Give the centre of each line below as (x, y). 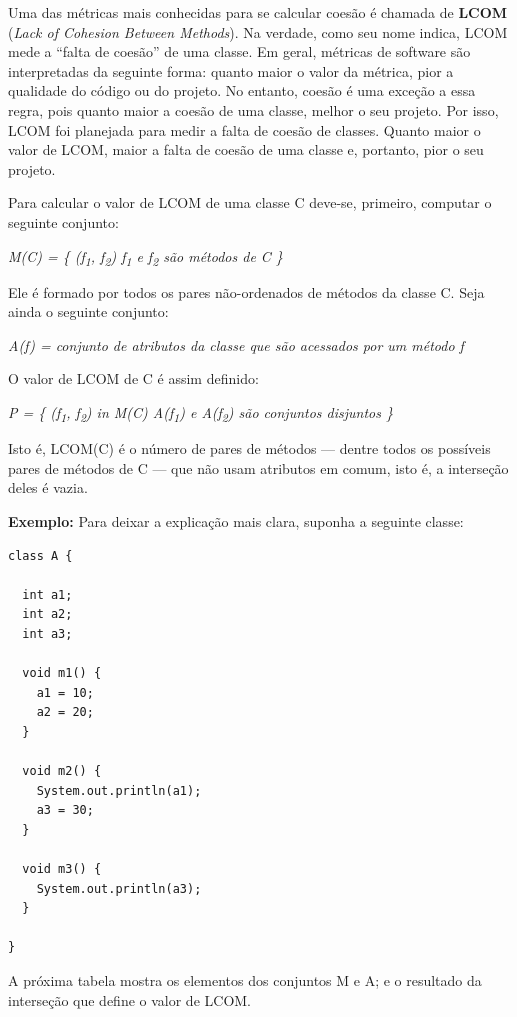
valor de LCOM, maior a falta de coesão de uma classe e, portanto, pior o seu (246, 149)
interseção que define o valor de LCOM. (129, 999)
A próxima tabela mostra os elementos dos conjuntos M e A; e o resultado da (245, 980)
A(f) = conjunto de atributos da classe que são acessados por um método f (236, 344)
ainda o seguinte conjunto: (88, 311)
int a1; (47, 594)
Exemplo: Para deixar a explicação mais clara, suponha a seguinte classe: (236, 520)
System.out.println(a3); (119, 888)
